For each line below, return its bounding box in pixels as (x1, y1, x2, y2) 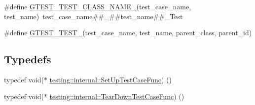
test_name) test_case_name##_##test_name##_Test (4, 11, 183, 21)
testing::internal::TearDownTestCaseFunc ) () (49, 91, 184, 101)
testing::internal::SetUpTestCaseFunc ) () (49, 74, 172, 84)
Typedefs (4, 52, 51, 67)
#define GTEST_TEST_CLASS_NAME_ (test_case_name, (4, 1, 191, 11)
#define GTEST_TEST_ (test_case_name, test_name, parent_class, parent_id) (4, 27, 252, 38)
